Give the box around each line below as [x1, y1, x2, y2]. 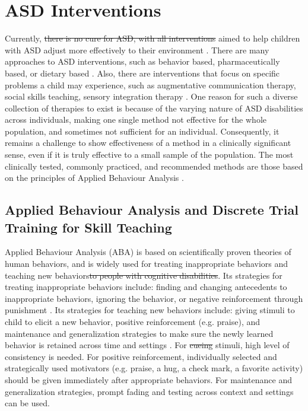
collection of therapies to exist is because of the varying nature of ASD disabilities [5, 101, 303, 114]
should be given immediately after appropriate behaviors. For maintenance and [5, 373, 292, 385]
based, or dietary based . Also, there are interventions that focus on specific [5, 66, 280, 79]
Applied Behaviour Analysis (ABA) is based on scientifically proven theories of [5, 246, 291, 258]
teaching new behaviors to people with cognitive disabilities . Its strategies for [5, 269, 282, 281]
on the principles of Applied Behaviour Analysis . [5, 171, 184, 184]
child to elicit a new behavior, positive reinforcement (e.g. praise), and [5, 316, 261, 327]
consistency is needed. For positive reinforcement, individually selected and [5, 350, 277, 362]
